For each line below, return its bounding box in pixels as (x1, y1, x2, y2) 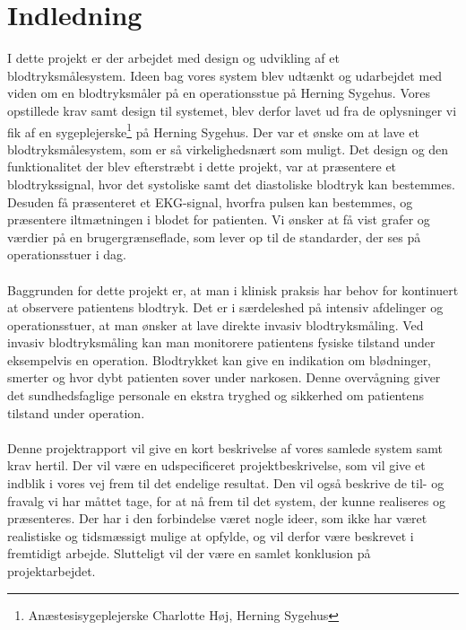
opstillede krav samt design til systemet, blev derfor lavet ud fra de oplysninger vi (7, 101, 457, 119)
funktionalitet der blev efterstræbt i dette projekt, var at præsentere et (7, 157, 397, 176)
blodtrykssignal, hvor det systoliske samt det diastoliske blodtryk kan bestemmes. (7, 174, 455, 193)
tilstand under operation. (7, 403, 145, 422)
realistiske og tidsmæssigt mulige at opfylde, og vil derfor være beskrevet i (7, 526, 414, 545)
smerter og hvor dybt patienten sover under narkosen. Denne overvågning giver (7, 368, 441, 387)
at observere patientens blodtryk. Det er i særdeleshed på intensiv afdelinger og (7, 298, 444, 317)
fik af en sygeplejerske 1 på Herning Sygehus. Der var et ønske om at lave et (7, 119, 419, 141)
